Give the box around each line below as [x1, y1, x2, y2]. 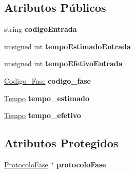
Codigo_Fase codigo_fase [4, 75, 91, 86]
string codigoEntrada [4, 24, 77, 34]
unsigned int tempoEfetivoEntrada [4, 58, 123, 69]
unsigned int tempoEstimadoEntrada [4, 41, 131, 51]
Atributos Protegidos [4, 135, 119, 151]
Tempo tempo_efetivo [4, 110, 81, 121]
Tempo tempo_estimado [4, 92, 90, 103]
